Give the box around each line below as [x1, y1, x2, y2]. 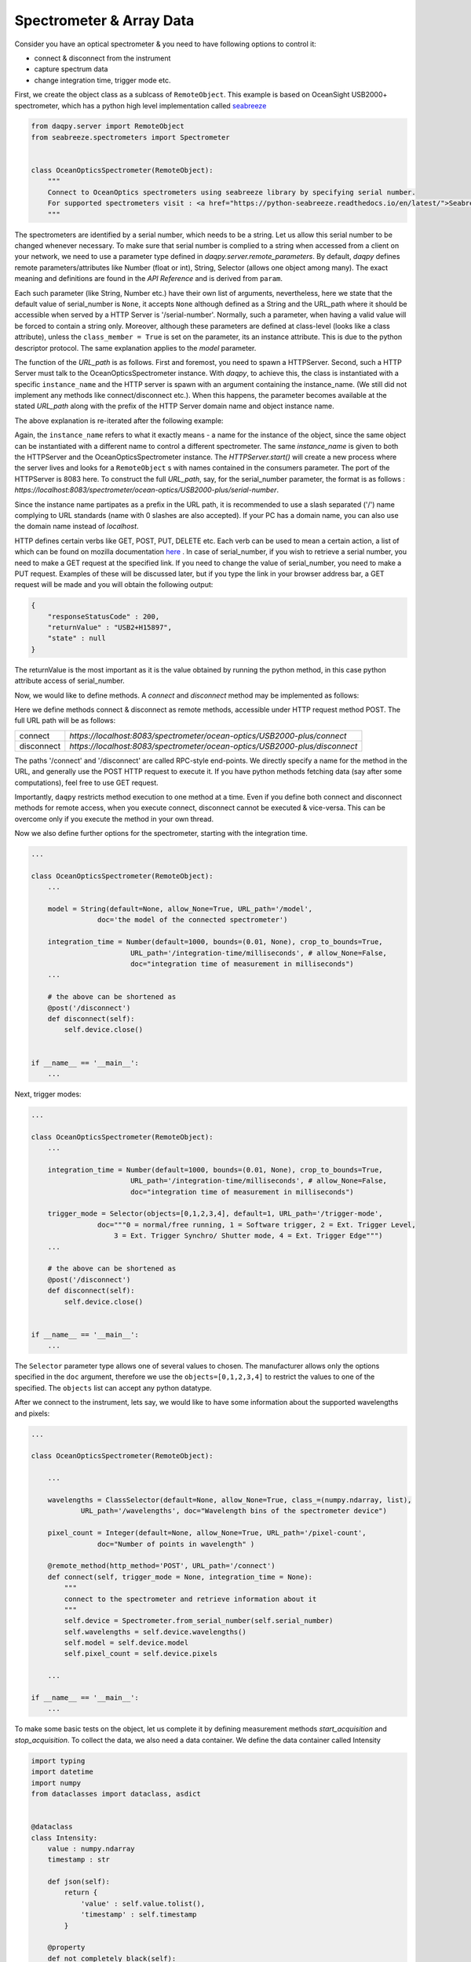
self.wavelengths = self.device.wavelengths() [64, 1627, 246, 1636]
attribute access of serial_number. [14, 676, 125, 686]
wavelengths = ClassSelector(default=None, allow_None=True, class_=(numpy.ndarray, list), [47, 1495, 412, 1504]
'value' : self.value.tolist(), [80, 1899, 206, 1908]
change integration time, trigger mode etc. [34, 75, 171, 85]
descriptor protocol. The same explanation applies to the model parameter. [14, 343, 257, 352]
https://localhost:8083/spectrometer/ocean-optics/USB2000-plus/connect [69, 730, 347, 741]
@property [47, 1943, 86, 1952]
